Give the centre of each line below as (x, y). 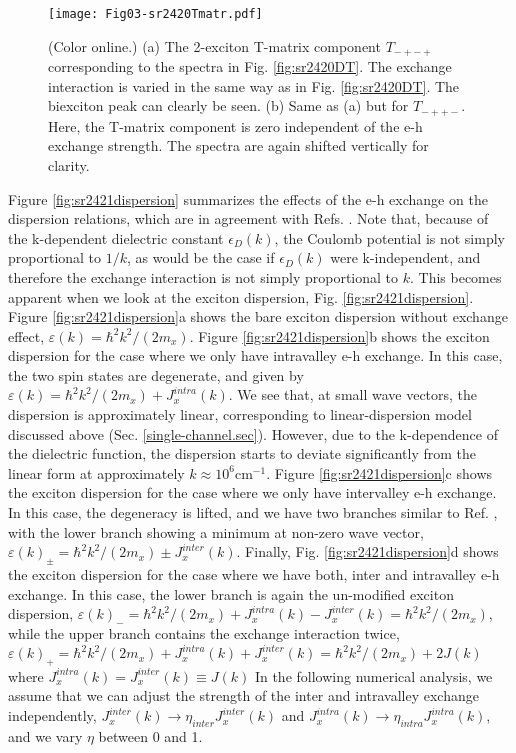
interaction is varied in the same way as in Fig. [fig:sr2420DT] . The (254, 85)
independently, (52, 715)
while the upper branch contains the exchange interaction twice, (204, 633)
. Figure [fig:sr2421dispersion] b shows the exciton (339, 335)
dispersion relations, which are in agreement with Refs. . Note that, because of (248, 218)
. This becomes (456, 276)
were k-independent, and (405, 257)
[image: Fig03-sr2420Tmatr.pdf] (155, 14)
